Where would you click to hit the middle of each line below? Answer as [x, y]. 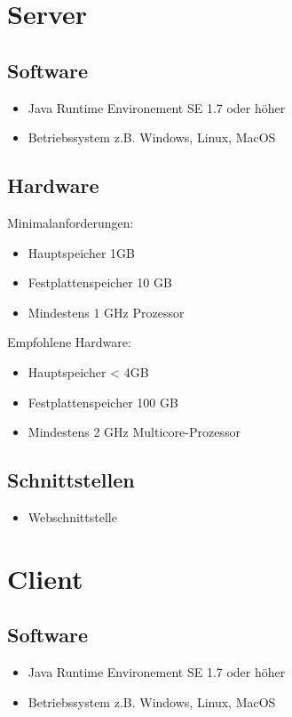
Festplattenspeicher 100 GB [103, 402]
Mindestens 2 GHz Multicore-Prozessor [134, 432]
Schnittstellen [71, 480]
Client [45, 578]
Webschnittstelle [72, 516]
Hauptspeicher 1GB [81, 252]
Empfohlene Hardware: [69, 342]
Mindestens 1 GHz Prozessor [106, 312]
